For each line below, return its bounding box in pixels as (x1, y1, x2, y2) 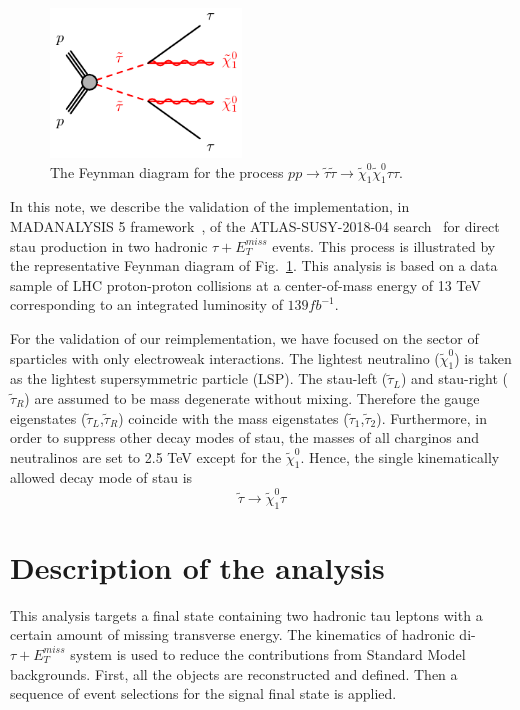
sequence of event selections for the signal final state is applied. (10, 683, 397, 704)
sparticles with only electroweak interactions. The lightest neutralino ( (10, 347, 440, 368)
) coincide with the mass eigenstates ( (118, 407, 349, 428)
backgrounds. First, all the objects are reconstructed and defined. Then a (10, 663, 458, 684)
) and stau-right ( (400, 368, 508, 389)
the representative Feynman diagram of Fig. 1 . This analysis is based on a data (10, 255, 498, 276)
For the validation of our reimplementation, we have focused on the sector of (10, 327, 479, 348)
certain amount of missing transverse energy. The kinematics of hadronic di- (10, 624, 476, 645)
